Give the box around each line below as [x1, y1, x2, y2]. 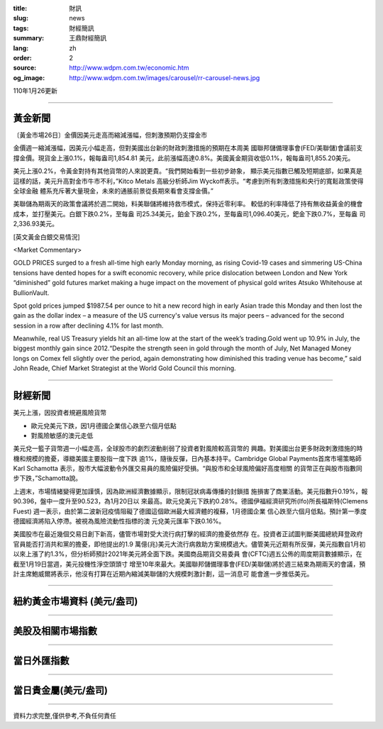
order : [13, 53, 32, 62]
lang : [13, 43, 29, 52]
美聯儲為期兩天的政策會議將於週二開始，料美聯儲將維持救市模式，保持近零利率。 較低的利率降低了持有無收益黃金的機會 [13, 199, 363, 208]
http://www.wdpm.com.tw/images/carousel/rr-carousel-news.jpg [69, 73, 260, 82]
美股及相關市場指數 [13, 625, 97, 637]
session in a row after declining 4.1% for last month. [13, 321, 164, 330]
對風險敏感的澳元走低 [30, 431, 94, 440]
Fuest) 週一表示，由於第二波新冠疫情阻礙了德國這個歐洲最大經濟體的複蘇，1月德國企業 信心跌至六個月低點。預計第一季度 [13, 507, 367, 516]
